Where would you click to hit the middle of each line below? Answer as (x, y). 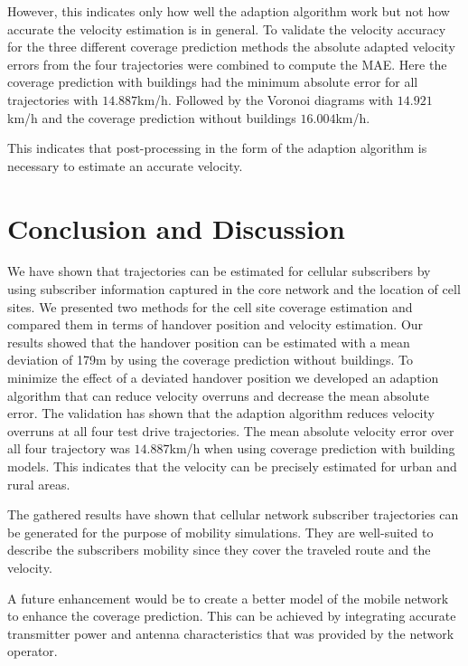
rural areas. (39, 484)
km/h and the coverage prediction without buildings (152, 117)
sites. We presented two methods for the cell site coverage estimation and (210, 306)
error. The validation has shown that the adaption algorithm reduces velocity (221, 413)
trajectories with (53, 99)
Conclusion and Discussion (176, 228)
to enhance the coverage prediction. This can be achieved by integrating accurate (232, 616)
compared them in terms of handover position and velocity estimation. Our (215, 324)
